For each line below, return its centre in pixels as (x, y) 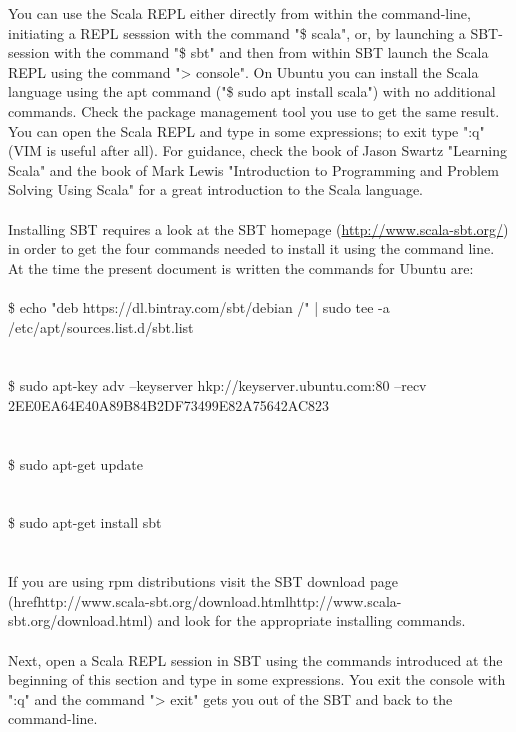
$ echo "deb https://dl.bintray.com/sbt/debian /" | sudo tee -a (199, 306)
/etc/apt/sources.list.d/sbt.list (101, 326)
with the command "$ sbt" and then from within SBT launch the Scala (271, 52)
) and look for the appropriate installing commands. (306, 620)
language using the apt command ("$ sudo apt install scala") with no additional (252, 91)
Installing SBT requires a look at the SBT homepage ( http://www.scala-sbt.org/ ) (258, 228)
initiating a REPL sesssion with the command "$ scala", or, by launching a (237, 32)
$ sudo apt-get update (76, 463)
